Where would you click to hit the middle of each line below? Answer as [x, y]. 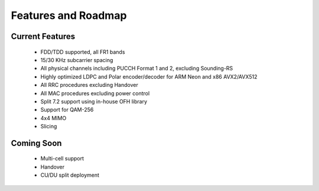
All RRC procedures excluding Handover [89, 85]
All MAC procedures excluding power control [95, 93]
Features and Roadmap [69, 15]
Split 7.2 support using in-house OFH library [94, 101]
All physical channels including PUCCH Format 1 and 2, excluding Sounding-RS [137, 69]
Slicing [49, 127]
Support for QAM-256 [67, 110]
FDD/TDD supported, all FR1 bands [83, 52]
